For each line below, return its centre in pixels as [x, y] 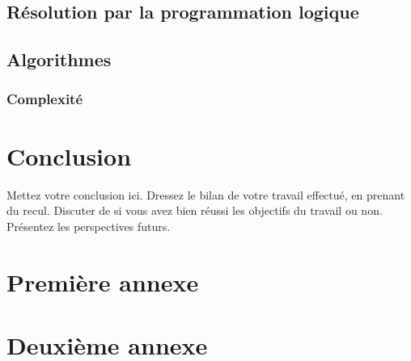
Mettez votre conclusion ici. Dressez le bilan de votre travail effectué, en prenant [206, 194]
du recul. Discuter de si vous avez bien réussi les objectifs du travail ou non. [195, 210]
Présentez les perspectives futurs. [89, 226]
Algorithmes [59, 59]
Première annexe [103, 281]
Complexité [45, 99]
